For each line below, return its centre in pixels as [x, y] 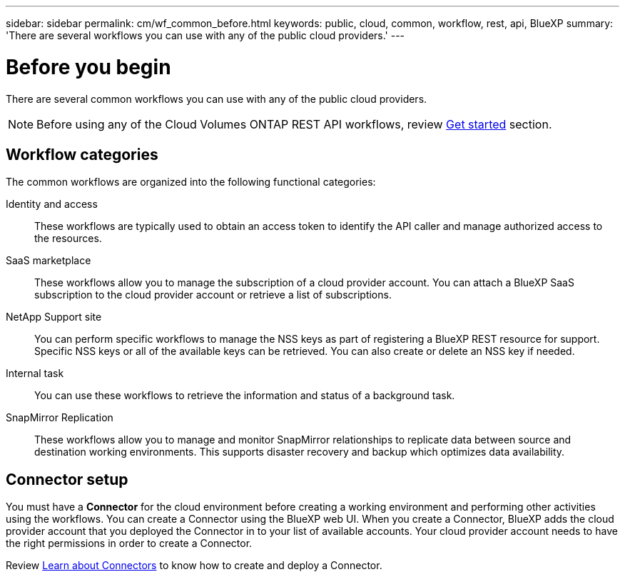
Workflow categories [82, 154]
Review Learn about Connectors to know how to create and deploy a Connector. [194, 566]
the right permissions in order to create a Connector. [129, 543]
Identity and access [52, 204]
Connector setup [67, 479]
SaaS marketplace [49, 261]
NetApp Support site [54, 317]
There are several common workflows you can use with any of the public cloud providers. [217, 99]
